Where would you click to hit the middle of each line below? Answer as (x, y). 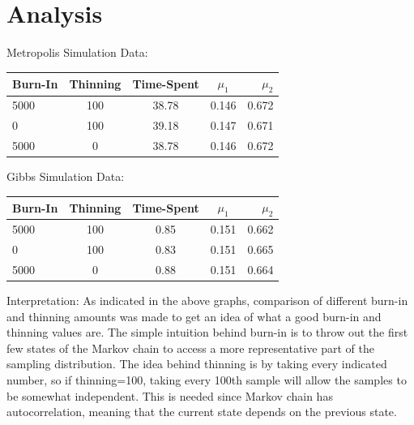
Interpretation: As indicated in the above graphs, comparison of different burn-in (207, 300)
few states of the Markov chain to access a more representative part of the (190, 348)
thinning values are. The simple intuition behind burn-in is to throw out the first (207, 332)
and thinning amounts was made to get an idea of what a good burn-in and (194, 316)
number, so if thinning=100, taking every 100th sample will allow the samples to (207, 379)
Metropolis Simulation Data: (77, 52)
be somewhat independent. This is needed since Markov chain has (170, 395)
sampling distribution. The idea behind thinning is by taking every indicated (197, 364)
